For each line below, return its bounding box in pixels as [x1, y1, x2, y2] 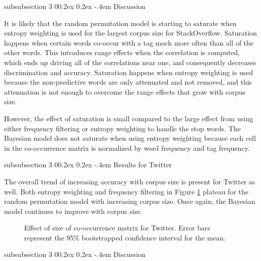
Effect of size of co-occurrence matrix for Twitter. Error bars [24, 222, 210, 233]
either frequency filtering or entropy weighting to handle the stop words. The [4, 123, 241, 133]
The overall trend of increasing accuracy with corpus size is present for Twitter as [4, 176, 255, 186]
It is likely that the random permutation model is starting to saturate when [4, 18, 237, 28]
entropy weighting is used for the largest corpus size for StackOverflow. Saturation [4, 28, 257, 38]
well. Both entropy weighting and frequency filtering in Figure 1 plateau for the [4, 186, 248, 196]
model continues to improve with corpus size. [4, 205, 143, 216]
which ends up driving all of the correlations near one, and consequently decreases [4, 57, 256, 67]
